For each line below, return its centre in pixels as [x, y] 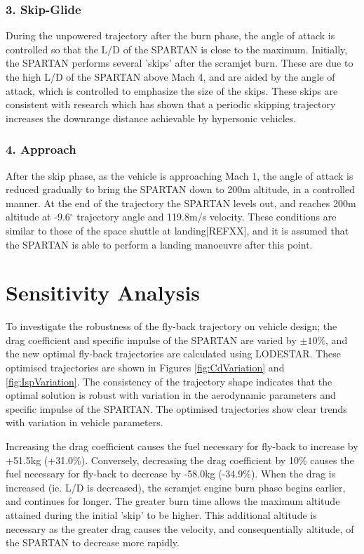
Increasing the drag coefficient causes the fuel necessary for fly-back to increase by [182, 446]
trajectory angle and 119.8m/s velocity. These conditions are [207, 217]
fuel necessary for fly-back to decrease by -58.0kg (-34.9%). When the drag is [171, 474]
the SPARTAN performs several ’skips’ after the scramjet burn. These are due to [180, 63]
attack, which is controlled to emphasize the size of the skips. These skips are [172, 90]
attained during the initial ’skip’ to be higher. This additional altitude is [161, 515]
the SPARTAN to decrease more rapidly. [93, 542]
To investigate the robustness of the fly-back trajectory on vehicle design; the [171, 326]
